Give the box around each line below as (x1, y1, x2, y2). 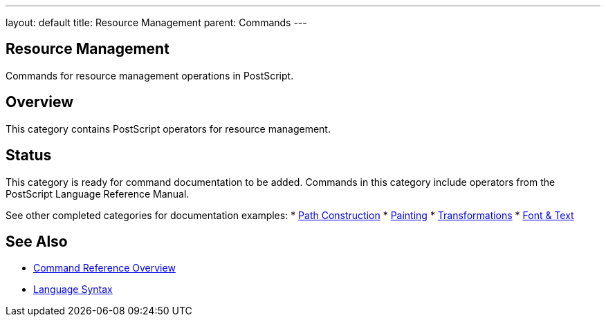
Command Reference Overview (33, 262, 176, 274)
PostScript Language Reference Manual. (6, 187, 190, 200)
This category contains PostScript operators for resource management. (6, 122, 331, 135)
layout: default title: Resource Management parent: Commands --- (6, 17, 307, 28)
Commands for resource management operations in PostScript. (6, 69, 294, 82)
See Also (6, 232, 68, 250)
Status (6, 146, 52, 164)
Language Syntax (33, 283, 113, 296)
